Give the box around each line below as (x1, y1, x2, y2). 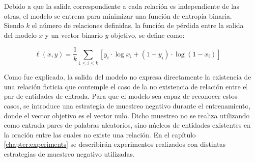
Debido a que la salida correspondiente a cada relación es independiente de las (4, 1, 239, 11)
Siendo (4, 20, 24, 30)
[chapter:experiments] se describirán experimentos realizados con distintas (4, 139, 226, 149)
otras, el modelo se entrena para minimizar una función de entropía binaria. (4, 10, 232, 21)
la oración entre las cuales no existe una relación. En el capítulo (4, 129, 196, 139)
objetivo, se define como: (111, 29, 185, 40)
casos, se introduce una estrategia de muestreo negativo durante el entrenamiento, (4, 100, 251, 110)
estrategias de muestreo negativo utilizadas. (4, 148, 135, 159)
